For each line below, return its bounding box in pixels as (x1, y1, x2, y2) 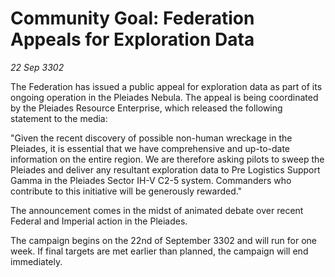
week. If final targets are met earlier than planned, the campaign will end (10, 245, 309, 257)
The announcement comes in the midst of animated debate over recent (10, 204, 304, 216)
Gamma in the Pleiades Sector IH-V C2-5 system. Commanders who (10, 174, 292, 186)
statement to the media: (10, 112, 108, 124)
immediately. (10, 255, 63, 267)
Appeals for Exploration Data (10, 28, 255, 51)
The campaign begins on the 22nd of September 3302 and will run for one (10, 234, 317, 246)
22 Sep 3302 (10, 61, 65, 73)
